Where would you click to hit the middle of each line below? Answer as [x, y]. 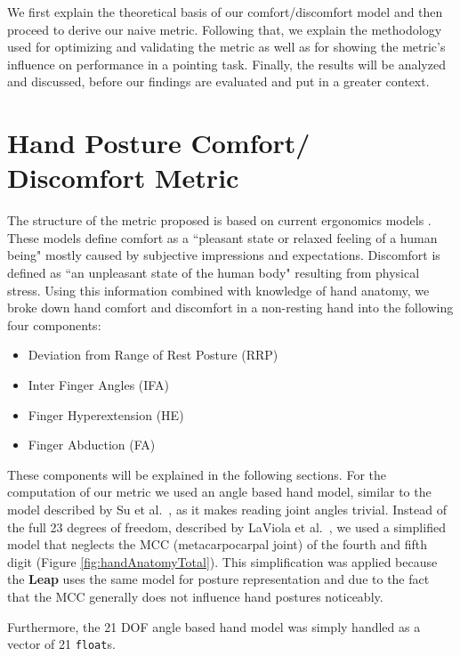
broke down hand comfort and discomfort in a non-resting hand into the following [230, 308]
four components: [54, 324]
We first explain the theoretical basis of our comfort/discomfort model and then [225, 12]
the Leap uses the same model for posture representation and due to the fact [218, 579]
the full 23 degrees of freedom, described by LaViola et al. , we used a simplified [226, 526]
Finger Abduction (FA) [92, 445]
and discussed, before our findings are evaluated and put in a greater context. [218, 81]
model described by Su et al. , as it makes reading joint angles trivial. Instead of [227, 509]
